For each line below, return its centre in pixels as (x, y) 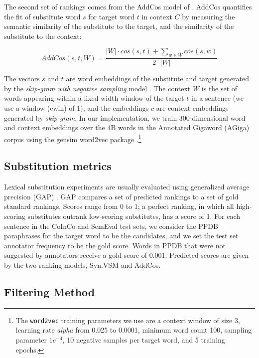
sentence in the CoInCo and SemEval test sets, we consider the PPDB (111, 226)
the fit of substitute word (42, 16)
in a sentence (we (217, 98)
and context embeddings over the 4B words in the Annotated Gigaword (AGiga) (127, 127)
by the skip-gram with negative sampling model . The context (97, 88)
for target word (112, 16)
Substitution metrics (58, 166)
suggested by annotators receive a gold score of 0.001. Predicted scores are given (127, 255)
